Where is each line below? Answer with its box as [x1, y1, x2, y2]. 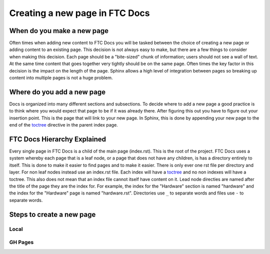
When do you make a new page [9, 26, 108, 35]
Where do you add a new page [9, 87, 106, 96]
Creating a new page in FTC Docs [9, 7, 150, 18]
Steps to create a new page [9, 210, 96, 218]
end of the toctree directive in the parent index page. [9, 122, 118, 128]
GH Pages [9, 239, 34, 246]
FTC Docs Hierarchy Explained [9, 135, 106, 143]
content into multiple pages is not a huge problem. [9, 75, 113, 81]
